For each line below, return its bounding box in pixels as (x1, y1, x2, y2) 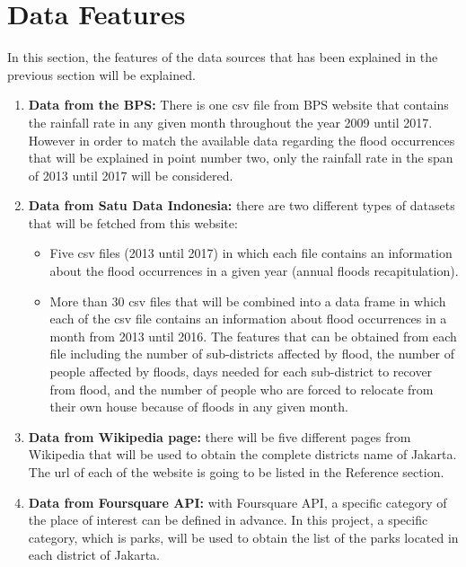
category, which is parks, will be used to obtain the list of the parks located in (28, 527, 459, 546)
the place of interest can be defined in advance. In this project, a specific (28, 510, 428, 529)
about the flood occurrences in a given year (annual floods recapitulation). (49, 261, 459, 280)
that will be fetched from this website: (28, 213, 238, 232)
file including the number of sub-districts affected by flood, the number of (49, 344, 454, 363)
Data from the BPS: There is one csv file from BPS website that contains (28, 95, 449, 114)
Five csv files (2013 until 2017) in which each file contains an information (49, 244, 453, 262)
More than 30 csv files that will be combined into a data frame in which (49, 291, 446, 310)
